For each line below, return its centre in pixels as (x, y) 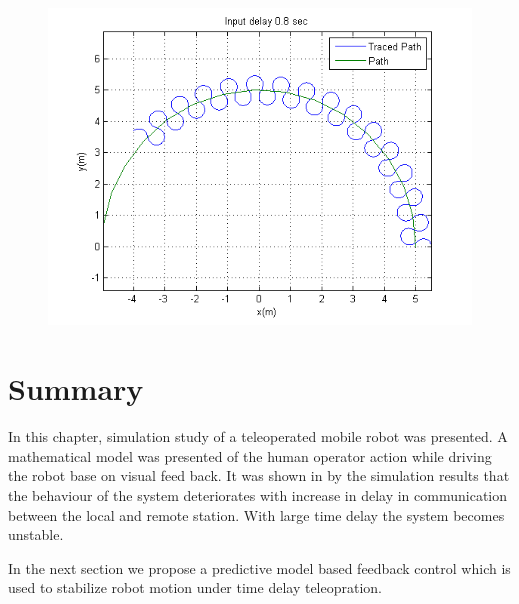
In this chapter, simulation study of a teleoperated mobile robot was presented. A (258, 436)
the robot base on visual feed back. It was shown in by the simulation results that (259, 475)
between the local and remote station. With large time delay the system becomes (256, 514)
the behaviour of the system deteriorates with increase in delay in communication (257, 494)
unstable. (36, 534)
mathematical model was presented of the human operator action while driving (250, 455)
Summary (76, 388)
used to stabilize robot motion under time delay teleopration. (195, 587)
